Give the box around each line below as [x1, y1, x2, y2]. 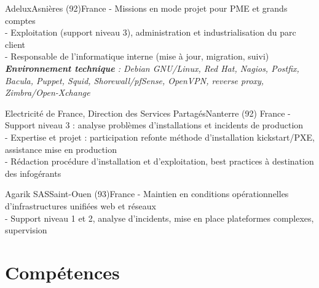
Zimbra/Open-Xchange [5, 86, 90, 99]
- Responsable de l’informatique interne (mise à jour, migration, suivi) [5, 50, 269, 63]
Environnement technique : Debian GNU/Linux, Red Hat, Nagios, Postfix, [5, 61, 299, 74]
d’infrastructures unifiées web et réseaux [5, 199, 156, 212]
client [5, 37, 26, 50]
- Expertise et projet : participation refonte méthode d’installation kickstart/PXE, [5, 130, 315, 143]
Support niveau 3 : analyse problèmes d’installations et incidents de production [5, 119, 304, 131]
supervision [5, 224, 47, 236]
